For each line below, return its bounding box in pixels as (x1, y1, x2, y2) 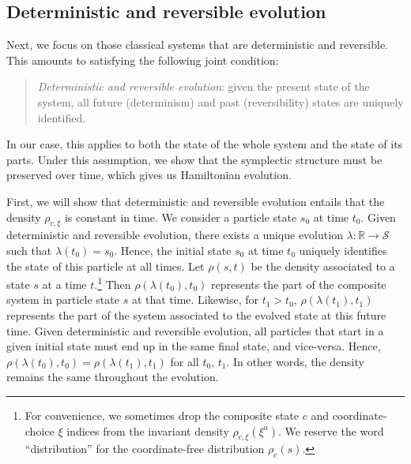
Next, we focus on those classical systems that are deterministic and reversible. (6, 36, 388, 53)
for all (170, 353, 199, 369)
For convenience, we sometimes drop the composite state (25, 406, 300, 423)
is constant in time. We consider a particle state (64, 208, 297, 225)
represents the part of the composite (210, 275, 386, 292)
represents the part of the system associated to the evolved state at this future (6, 306, 386, 323)
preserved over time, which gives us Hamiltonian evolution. (6, 167, 292, 183)
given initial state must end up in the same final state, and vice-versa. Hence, (6, 338, 381, 354)
